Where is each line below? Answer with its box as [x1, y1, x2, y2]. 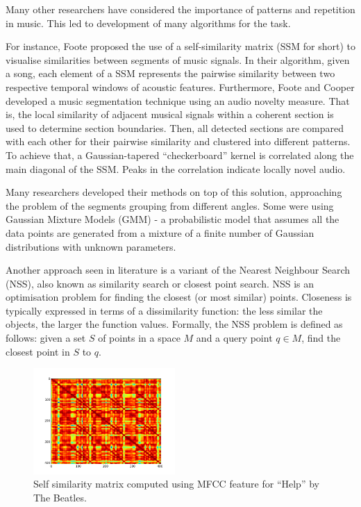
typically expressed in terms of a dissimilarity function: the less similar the [6, 303, 323, 317]
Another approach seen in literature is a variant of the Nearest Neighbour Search [6, 263, 350, 277]
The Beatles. [33, 490, 87, 505]
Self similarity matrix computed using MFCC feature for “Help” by [33, 476, 319, 491]
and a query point [196, 331, 273, 345]
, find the [301, 331, 341, 345]
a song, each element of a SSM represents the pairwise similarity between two [6, 66, 335, 81]
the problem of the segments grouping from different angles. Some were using [6, 198, 334, 213]
